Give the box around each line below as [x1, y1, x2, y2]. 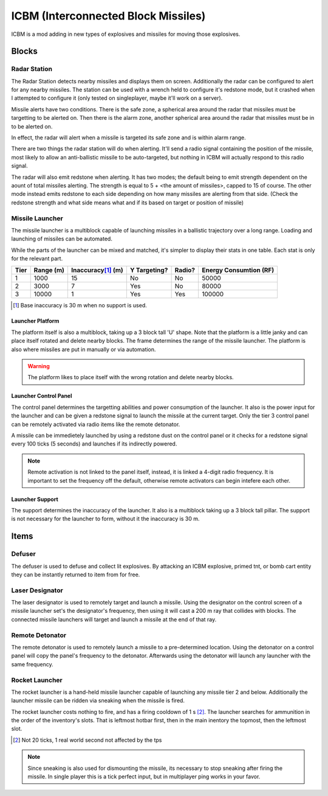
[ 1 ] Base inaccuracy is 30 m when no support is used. [13, 302, 147, 309]
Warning [27, 363, 50, 370]
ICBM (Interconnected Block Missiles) [11, 9, 206, 23]
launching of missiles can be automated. [11, 235, 112, 243]
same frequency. [11, 660, 54, 668]
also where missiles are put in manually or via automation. [11, 346, 156, 353]
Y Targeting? [129, 266, 168, 274]
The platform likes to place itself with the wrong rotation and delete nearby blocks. [27, 374, 234, 381]
